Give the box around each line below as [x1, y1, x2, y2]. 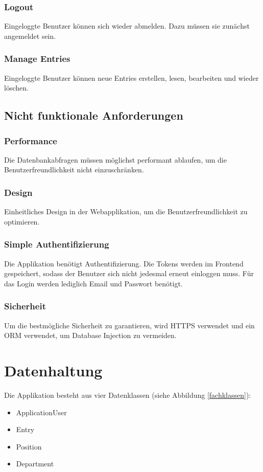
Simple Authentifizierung [4, 238, 109, 251]
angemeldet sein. [4, 30, 56, 41]
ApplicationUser [16, 407, 67, 417]
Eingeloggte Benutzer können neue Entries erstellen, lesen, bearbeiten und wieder [4, 72, 259, 83]
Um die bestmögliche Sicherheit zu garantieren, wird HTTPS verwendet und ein [4, 320, 255, 330]
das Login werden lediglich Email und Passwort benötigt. [4, 278, 183, 288]
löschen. [4, 82, 29, 93]
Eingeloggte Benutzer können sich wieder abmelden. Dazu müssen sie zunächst [4, 20, 250, 31]
